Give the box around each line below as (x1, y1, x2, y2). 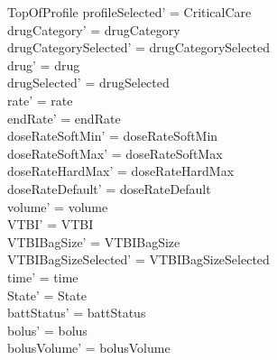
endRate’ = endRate (7, 108, 121, 127)
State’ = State (7, 285, 87, 304)
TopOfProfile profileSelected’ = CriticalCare (7, 3, 252, 21)
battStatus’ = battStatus (7, 303, 146, 322)
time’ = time (7, 267, 78, 286)
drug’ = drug (7, 55, 80, 74)
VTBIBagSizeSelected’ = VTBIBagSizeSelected (7, 250, 270, 269)
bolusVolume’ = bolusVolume (7, 338, 171, 357)
